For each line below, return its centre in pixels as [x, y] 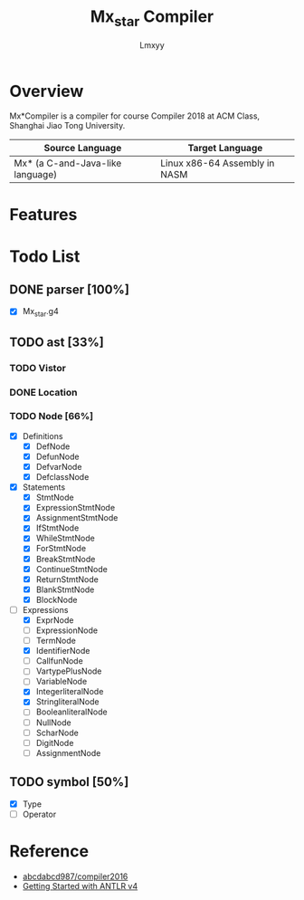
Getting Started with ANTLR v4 [80, 886]
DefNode [53, 446]
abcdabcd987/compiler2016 [75, 876]
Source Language [83, 148]
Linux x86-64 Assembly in [218, 163]
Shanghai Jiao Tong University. [67, 126]
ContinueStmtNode [72, 569]
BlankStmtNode [65, 589]
